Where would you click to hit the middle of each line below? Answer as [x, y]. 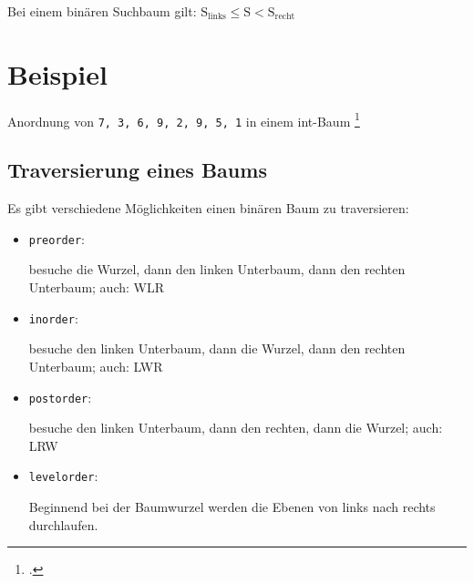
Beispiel [57, 73]
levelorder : [63, 476]
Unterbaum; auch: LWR [96, 366]
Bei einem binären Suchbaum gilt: [102, 11]
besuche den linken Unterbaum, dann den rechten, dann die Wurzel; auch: [236, 428]
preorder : [57, 238]
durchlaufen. [63, 524]
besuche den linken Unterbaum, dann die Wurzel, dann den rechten [217, 348]
